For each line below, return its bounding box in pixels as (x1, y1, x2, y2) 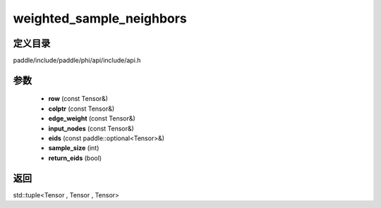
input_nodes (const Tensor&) (48, 124, 134, 133)
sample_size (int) (48, 144, 99, 152)
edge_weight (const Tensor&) (48, 114, 135, 123)
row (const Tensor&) (48, 94, 109, 103)
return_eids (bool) (48, 154, 102, 162)
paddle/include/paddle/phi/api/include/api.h (13, 56, 141, 65)
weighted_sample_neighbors (13, 11, 187, 26)
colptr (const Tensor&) (48, 104, 115, 113)
